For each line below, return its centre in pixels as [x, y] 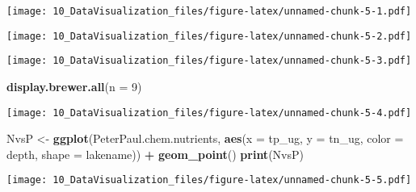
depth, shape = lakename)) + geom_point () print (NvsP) [155, 154]
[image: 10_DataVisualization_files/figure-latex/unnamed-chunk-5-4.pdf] [209, 113]
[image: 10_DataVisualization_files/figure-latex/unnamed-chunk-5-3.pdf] [209, 61]
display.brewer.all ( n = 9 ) [74, 86]
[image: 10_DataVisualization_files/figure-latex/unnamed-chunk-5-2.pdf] [209, 36]
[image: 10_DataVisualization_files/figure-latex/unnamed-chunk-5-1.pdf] [209, 11]
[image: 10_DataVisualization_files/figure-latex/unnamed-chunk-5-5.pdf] [209, 180]
